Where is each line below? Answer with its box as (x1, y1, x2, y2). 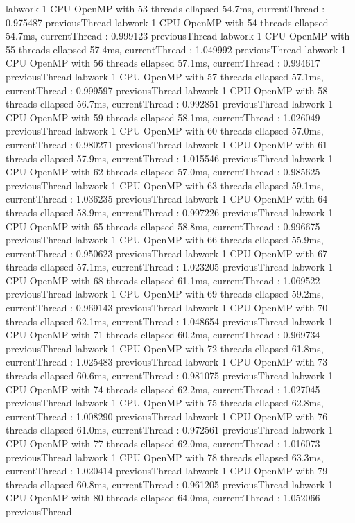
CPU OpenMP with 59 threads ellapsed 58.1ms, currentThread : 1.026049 (6, 110, 320, 124)
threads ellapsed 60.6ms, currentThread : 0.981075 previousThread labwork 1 (6, 368, 334, 383)
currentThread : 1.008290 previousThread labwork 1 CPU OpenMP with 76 (6, 409, 328, 423)
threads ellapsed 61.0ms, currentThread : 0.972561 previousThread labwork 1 (6, 422, 334, 437)
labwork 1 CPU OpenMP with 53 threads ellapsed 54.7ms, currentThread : (6, 1, 325, 15)
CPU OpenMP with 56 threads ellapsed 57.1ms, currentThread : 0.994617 (6, 55, 320, 70)
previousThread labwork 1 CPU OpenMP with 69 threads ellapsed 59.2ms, (6, 286, 324, 301)
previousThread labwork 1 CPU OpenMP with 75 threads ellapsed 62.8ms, (6, 395, 324, 410)
